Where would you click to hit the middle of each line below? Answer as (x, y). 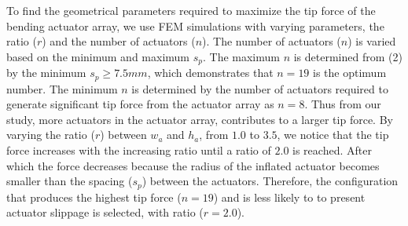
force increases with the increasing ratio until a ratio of (139, 150)
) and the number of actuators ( (119, 41)
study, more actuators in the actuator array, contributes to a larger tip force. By (200, 119)
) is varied (372, 41)
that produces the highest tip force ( (94, 197)
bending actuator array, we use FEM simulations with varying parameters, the (195, 26)
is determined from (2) (348, 56)
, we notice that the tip (333, 135)
